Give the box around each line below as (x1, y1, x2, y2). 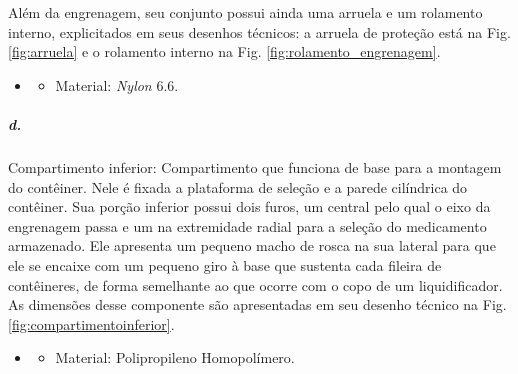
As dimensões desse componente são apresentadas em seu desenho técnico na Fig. (8, 294, 507, 315)
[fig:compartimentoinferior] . (8, 313, 175, 334)
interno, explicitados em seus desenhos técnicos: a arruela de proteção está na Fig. (8, 21, 511, 42)
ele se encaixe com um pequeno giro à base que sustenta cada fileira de (8, 254, 442, 275)
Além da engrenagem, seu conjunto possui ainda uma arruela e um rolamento (8, 2, 483, 22)
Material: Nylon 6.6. (55, 74, 179, 95)
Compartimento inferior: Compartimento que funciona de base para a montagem (8, 156, 502, 177)
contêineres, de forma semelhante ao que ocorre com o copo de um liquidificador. (8, 274, 503, 295)
